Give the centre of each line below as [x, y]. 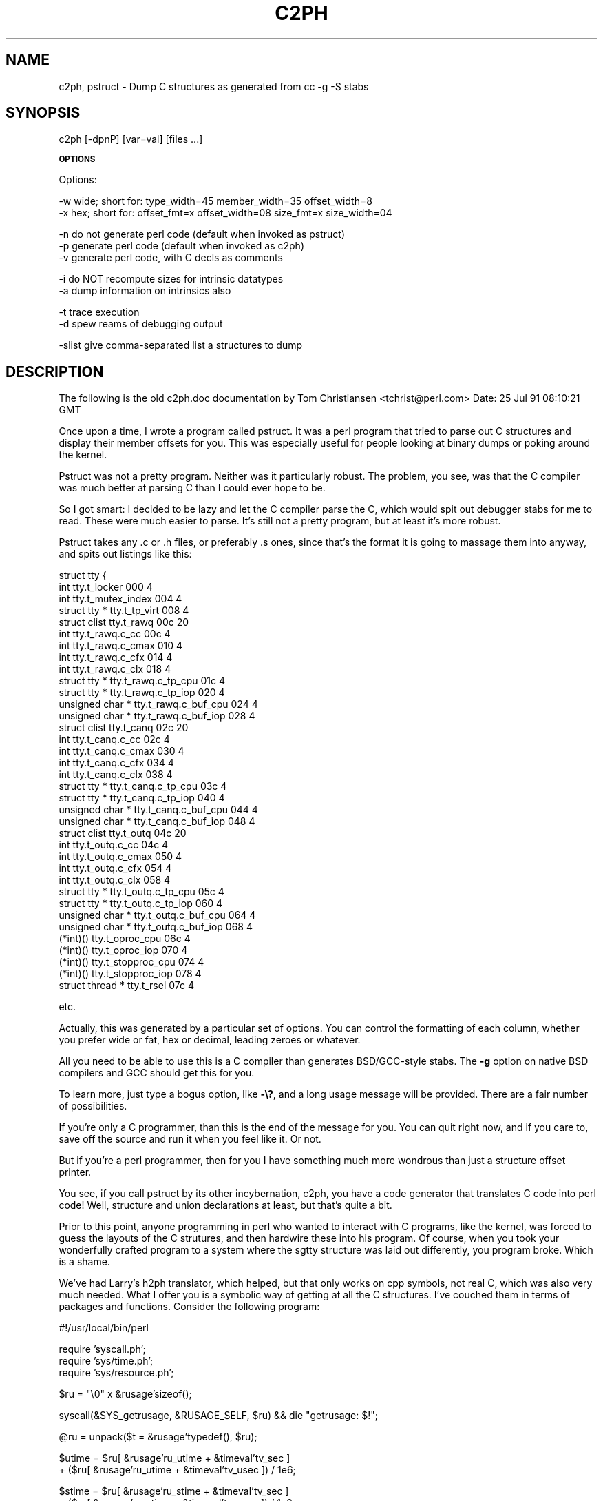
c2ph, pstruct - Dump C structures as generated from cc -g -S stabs [214, 86]
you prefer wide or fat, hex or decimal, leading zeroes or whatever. [210, 1040]
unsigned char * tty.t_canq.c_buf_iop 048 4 [157, 821]
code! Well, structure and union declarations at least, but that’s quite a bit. [225, 1205]
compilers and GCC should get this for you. [157, 1073]
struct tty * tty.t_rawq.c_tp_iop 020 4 [142, 693]
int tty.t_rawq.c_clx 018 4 [115, 669]
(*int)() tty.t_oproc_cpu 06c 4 [125, 939]
